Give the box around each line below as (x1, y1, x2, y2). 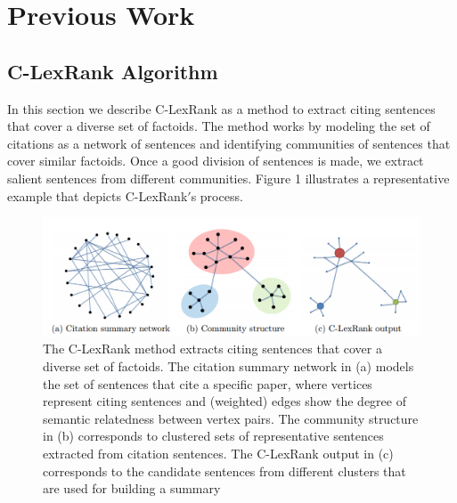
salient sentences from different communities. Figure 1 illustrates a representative (7, 168, 450, 187)
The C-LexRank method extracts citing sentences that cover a (43, 339, 382, 358)
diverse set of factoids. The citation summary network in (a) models (43, 357, 414, 376)
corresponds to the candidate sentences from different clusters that (43, 461, 406, 480)
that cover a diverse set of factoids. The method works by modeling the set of (7, 117, 430, 135)
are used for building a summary (43, 479, 221, 498)
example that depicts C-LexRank (7, 186, 188, 205)
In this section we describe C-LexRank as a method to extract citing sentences (7, 99, 436, 118)
